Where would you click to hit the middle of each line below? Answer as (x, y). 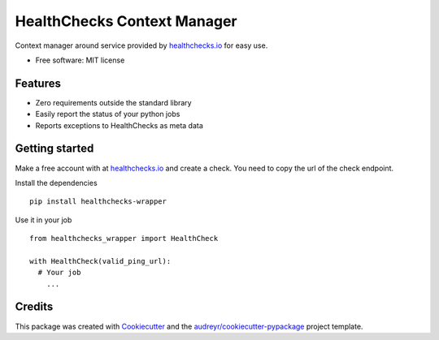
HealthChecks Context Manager (126, 21)
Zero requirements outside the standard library (113, 102)
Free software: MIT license (80, 60)
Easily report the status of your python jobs (108, 114)
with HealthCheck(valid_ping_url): (100, 261)
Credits (34, 307)
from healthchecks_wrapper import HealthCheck (124, 239)
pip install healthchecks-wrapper (98, 202)
